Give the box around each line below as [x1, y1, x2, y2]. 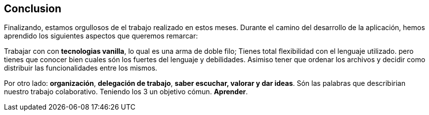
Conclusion [4, 2, 62, 15]
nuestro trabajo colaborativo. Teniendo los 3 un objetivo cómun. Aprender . [4, 87, 248, 96]
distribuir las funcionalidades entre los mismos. [4, 64, 158, 73]
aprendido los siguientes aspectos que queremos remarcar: [4, 32, 198, 40]
